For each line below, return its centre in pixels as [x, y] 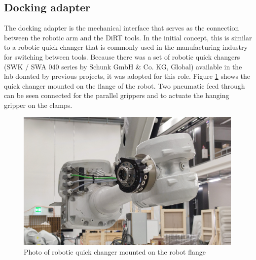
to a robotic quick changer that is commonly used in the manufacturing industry [126, 47]
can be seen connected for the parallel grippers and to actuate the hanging [117, 95]
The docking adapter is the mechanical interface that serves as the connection [122, 28]
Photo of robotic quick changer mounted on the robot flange [115, 252]
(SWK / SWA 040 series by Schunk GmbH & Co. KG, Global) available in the [123, 66]
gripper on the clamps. [38, 105]
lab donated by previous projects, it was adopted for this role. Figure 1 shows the [127, 76]
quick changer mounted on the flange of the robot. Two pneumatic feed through [125, 85]
